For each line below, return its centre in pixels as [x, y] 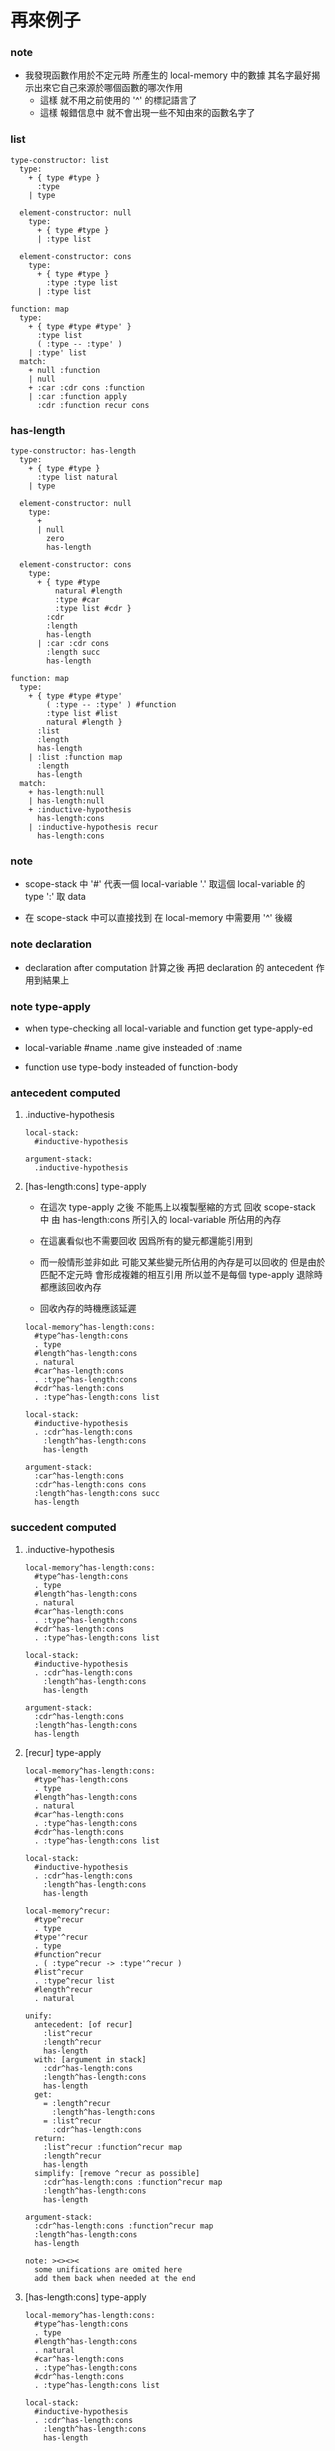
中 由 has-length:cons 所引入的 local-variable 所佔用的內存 [160, 1220]
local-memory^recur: [67, 1911]
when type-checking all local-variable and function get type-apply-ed [168, 1028]
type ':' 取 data [55, 897]
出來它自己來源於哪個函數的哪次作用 [108, 88]
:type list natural [77, 477]
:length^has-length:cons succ [97, 1494]
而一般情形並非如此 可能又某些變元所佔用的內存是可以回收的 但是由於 [182, 1262]
